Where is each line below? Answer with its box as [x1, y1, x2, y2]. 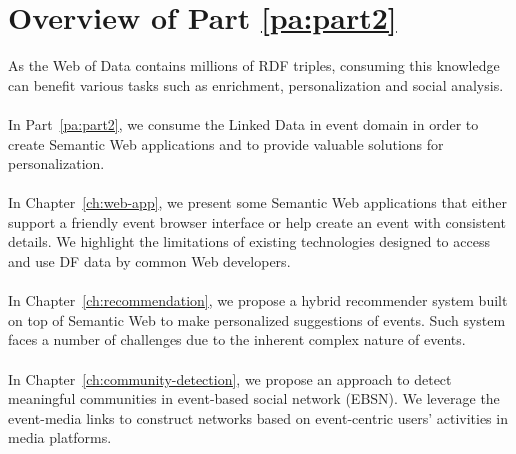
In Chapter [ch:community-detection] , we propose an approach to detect [8, 368, 452, 389]
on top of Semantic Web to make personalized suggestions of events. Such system [8, 309, 506, 330]
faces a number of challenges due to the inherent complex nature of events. [8, 329, 466, 350]
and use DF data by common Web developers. [8, 251, 291, 272]
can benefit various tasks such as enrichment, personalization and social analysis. [8, 74, 504, 95]
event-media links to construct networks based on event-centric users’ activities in [8, 407, 508, 428]
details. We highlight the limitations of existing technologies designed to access [8, 231, 490, 252]
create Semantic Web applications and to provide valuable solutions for [8, 133, 444, 154]
